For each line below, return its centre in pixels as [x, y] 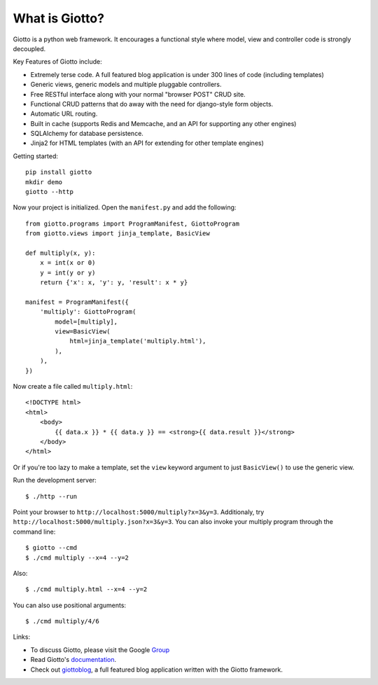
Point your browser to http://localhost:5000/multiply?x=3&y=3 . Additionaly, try [139, 512]
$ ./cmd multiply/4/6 [62, 621]
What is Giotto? [59, 18]
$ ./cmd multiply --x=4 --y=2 [77, 558]
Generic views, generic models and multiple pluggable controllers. [126, 85]
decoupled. [29, 48]
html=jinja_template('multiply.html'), [138, 341]
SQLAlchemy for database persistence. [87, 134]
